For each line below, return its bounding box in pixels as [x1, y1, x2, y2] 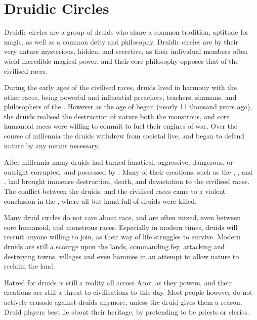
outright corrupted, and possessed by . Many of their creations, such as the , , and [4, 166, 253, 177]
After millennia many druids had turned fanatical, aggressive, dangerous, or [4, 157, 233, 167]
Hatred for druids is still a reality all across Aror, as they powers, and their [4, 277, 232, 287]
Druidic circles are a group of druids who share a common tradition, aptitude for [4, 27, 249, 37]
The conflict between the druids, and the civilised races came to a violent [4, 186, 226, 196]
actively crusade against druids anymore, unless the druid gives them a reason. [4, 296, 242, 307]
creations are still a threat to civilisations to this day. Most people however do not [4, 287, 253, 297]
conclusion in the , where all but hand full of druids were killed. [4, 195, 197, 206]
